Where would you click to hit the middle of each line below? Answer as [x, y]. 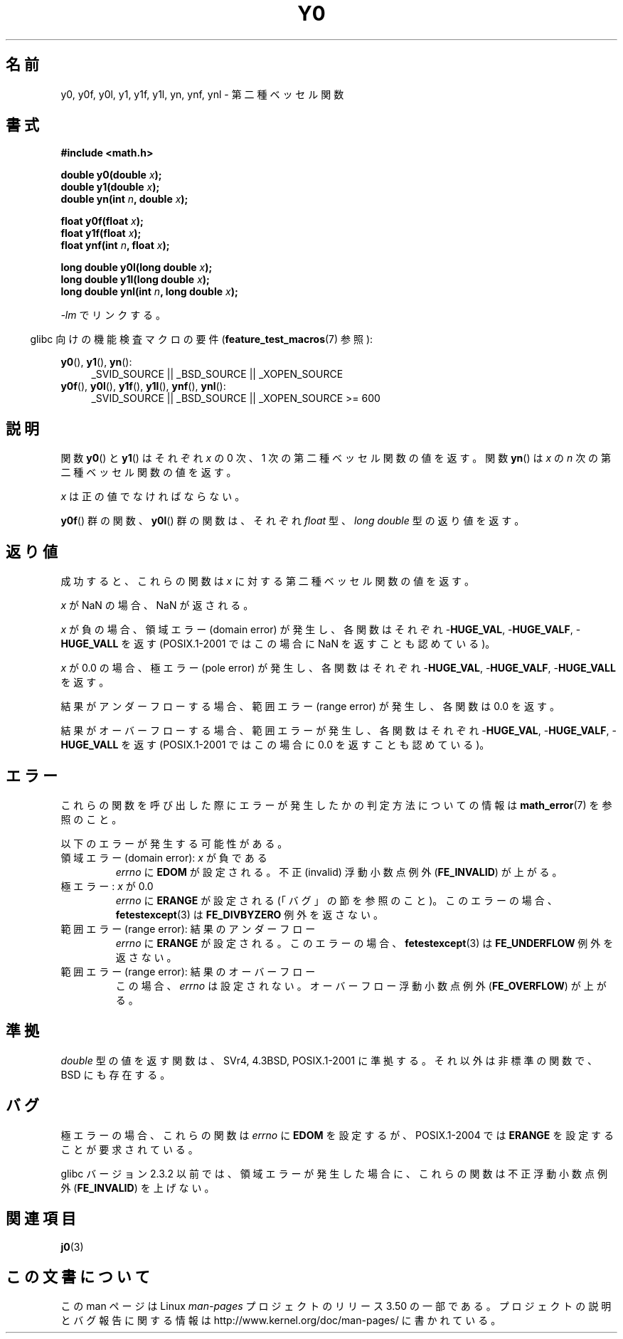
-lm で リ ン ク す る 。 [113, 315]
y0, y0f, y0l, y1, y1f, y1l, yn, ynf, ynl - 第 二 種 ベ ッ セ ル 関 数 [202, 94]
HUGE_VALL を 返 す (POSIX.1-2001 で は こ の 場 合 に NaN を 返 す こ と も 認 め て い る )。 [278, 644]
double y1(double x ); [110, 187]
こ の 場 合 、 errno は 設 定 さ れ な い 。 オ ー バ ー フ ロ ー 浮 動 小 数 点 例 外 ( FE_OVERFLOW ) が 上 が [361, 985]
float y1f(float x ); [101, 233]
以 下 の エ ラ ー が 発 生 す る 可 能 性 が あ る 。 [174, 843]
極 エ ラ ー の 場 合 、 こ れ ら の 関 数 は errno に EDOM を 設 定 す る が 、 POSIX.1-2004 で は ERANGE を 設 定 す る [337, 1135]
